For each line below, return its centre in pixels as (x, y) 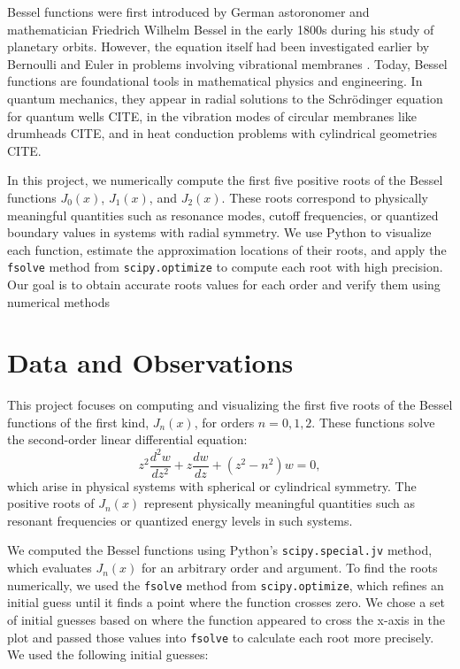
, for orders (224, 422)
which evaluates (50, 568)
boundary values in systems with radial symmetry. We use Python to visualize (219, 232)
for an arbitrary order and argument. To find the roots (290, 568)
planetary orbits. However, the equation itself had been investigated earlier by (218, 46)
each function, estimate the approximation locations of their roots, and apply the (227, 249)
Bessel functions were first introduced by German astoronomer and (188, 12)
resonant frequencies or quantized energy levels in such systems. (180, 520)
